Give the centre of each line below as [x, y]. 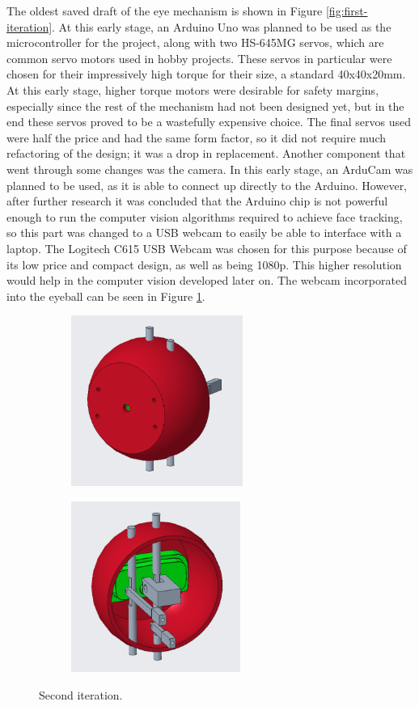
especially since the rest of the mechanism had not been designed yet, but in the [205, 106]
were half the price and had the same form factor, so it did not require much [196, 137]
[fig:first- [347, 11]
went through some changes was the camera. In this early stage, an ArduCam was [210, 169]
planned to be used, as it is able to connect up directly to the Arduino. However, [207, 185]
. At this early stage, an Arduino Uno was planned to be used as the [222, 26]
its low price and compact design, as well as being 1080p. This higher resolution [204, 264]
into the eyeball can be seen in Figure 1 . [106, 296]
